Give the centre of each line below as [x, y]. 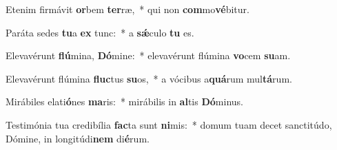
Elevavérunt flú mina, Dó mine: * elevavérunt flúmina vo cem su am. [148, 55]
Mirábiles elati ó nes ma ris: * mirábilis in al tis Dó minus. [124, 101]
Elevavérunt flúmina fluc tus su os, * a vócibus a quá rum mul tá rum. [149, 78]
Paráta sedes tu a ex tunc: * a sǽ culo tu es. [100, 32]
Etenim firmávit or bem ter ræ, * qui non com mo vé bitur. [127, 9]
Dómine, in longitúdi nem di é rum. [78, 138]
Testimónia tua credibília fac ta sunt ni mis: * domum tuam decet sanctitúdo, [169, 124]
